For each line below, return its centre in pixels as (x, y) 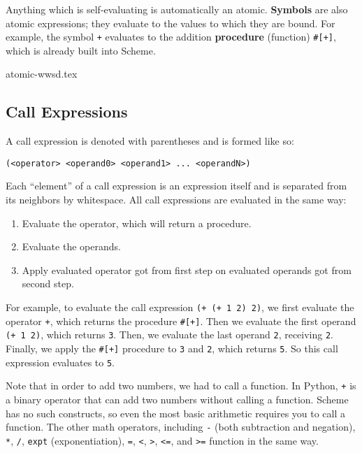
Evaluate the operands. (71, 246)
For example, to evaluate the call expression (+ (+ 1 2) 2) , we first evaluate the (180, 307)
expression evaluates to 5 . (60, 362)
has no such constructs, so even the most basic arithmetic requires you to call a (176, 413)
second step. (48, 283)
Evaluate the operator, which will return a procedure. (137, 223)
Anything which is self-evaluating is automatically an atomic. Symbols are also (177, 9)
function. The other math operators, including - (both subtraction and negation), (181, 427)
